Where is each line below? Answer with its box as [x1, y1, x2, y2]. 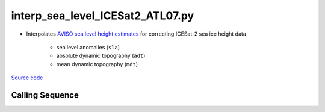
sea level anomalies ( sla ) [56, 43, 120, 51]
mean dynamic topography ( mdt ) [56, 60, 138, 67]
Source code [11, 74, 43, 81]
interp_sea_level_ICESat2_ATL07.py [11, 9, 194, 22]
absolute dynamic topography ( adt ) [56, 52, 146, 60]
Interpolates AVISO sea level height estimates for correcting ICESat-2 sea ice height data [26, 30, 247, 37]
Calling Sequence [11, 90, 79, 100]
